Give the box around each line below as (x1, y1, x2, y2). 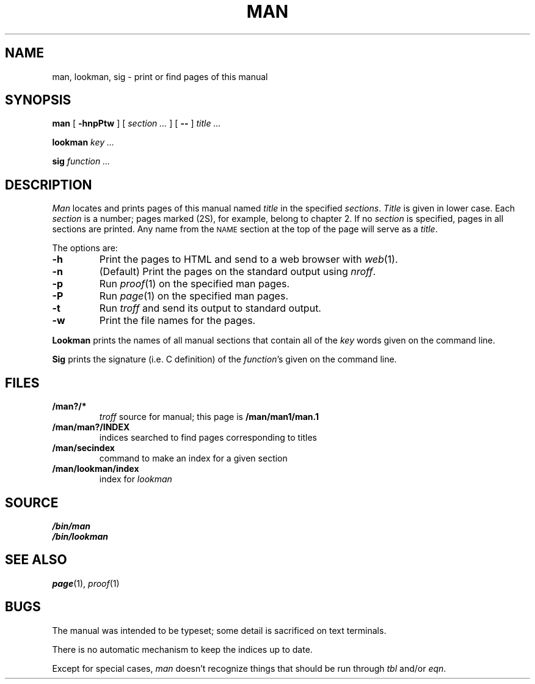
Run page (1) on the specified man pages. (99, 290, 288, 303)
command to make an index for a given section (99, 453, 288, 464)
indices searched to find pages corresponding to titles (99, 432, 317, 443)
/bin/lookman (52, 531, 109, 542)
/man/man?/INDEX (52, 422, 130, 433)
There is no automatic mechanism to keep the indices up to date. (52, 644, 313, 655)
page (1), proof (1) (52, 578, 120, 589)
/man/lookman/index (52, 463, 139, 474)
